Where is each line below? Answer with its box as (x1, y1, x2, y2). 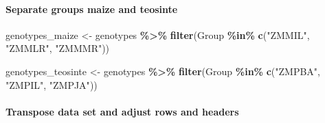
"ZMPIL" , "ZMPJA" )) (5, 77, 98, 92)
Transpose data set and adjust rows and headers (5, 104, 239, 118)
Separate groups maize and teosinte (5, 1, 178, 16)
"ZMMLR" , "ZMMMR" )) (5, 41, 110, 55)
